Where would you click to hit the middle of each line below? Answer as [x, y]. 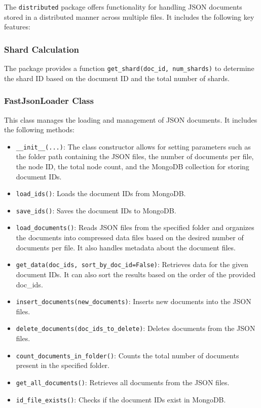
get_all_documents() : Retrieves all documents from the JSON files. [123, 382]
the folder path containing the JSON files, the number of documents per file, [135, 156]
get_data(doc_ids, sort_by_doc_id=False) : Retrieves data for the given [132, 264]
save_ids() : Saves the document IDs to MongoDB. [96, 210]
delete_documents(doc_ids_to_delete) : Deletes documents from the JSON [136, 328]
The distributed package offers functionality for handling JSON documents [123, 7]
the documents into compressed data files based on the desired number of [130, 237]
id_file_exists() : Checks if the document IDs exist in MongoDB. [121, 399]
